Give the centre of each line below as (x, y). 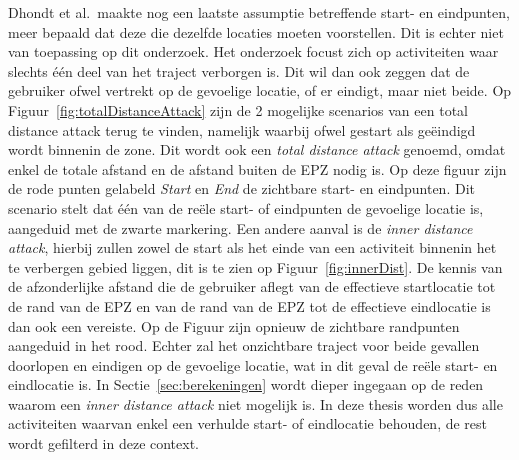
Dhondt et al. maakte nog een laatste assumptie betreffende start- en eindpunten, (259, 12)
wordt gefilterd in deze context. (104, 443)
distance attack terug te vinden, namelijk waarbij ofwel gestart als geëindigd (242, 129)
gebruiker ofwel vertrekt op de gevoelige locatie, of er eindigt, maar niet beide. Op (260, 90)
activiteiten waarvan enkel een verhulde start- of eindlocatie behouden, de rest (248, 423)
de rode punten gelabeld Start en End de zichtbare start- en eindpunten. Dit (241, 188)
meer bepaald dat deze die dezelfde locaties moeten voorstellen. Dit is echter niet (256, 31)
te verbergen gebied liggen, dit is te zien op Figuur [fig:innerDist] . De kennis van (255, 266)
